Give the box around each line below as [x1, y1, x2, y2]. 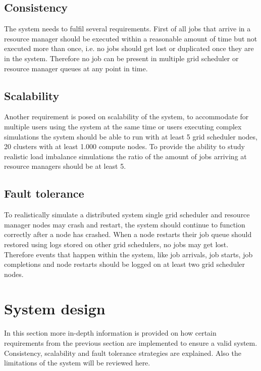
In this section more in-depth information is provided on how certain [4, 328, 217, 338]
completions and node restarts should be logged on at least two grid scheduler [4, 259, 245, 269]
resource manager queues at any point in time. [4, 63, 148, 73]
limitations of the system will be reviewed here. [4, 357, 150, 368]
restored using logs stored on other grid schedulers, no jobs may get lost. [4, 239, 229, 249]
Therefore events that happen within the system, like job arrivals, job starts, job [4, 249, 253, 259]
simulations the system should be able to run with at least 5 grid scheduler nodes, [4, 131, 257, 142]
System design [4, 298, 106, 319]
